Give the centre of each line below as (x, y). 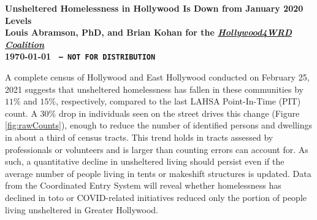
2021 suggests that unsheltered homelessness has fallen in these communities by (154, 89)
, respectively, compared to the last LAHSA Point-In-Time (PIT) (178, 101)
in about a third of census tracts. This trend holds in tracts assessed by (139, 137)
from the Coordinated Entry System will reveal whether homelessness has (143, 185)
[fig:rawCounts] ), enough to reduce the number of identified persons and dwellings (159, 125)
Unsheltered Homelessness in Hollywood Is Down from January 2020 (154, 8)
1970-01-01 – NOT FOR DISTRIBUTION (80, 56)
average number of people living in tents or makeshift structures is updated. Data (158, 173)
